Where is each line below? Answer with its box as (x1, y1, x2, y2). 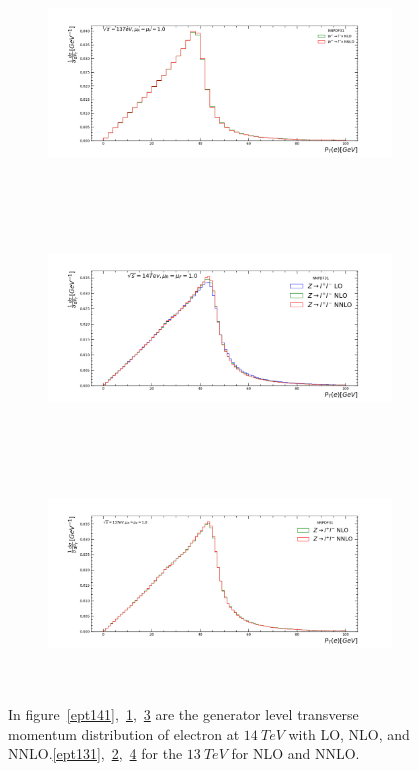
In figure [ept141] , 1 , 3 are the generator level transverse (8, 704, 359, 725)
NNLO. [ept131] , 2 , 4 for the (8, 743, 183, 764)
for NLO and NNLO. (231, 743, 360, 764)
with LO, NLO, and (288, 723, 410, 744)
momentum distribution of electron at (8, 723, 240, 744)
